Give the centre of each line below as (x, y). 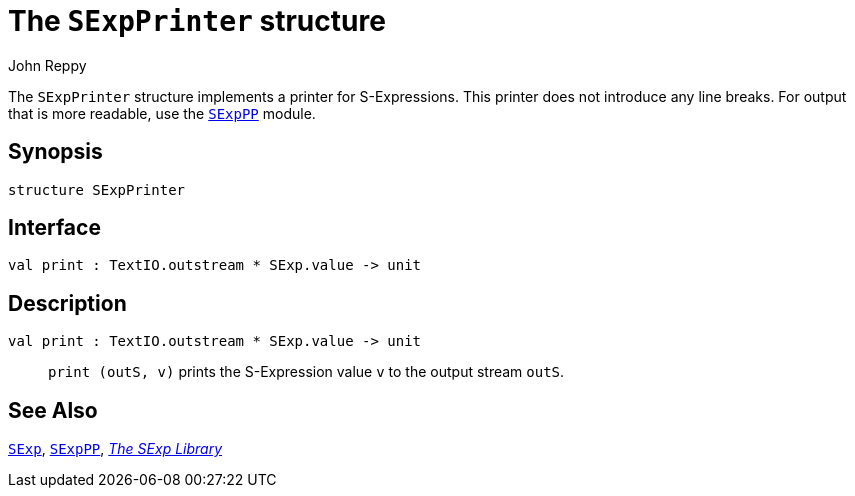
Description (67, 303)
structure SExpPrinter (97, 189)
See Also (53, 410)
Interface (54, 228)
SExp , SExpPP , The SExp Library (115, 449)
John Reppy (47, 65)
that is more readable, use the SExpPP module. (162, 113)
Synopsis (55, 152)
